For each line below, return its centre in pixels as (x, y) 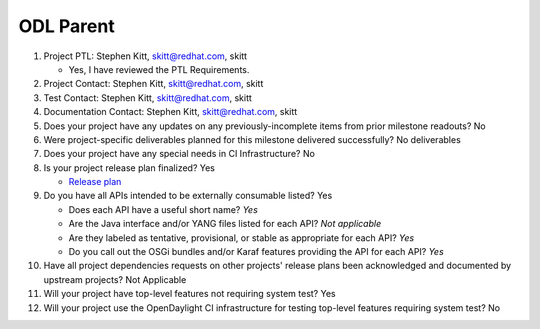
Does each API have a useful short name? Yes (163, 209)
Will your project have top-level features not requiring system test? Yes (189, 294)
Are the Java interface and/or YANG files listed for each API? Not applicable (225, 224)
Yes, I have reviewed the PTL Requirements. (159, 69)
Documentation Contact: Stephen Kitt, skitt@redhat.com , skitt (170, 112)
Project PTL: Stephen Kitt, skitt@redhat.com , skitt (145, 56)
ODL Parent (66, 26)
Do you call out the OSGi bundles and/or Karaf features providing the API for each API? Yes (256, 252)
